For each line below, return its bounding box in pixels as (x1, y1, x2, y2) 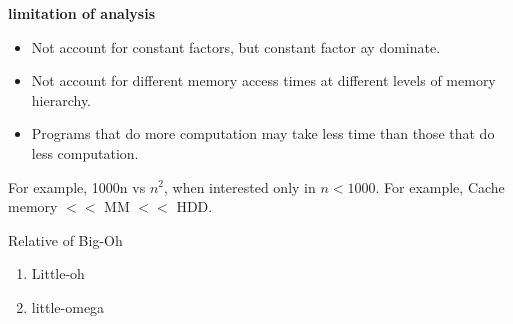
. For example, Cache (375, 176, 505, 197)
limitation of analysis (8, 3, 156, 23)
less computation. (31, 142, 139, 163)
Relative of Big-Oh (8, 229, 123, 250)
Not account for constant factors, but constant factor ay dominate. (31, 36, 441, 57)
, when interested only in (163, 176, 316, 197)
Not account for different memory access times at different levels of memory (31, 70, 496, 91)
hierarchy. (31, 89, 92, 110)
